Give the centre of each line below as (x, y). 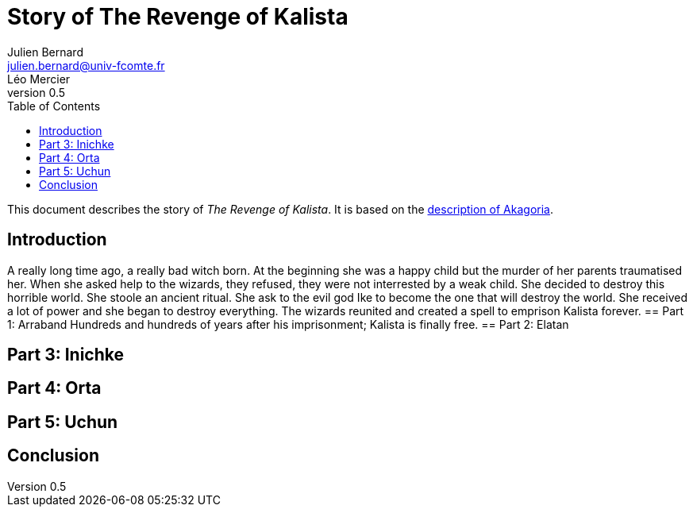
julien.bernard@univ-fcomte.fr (86, 65)
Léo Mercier (39, 79)
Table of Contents (54, 106)
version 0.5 (37, 92)
